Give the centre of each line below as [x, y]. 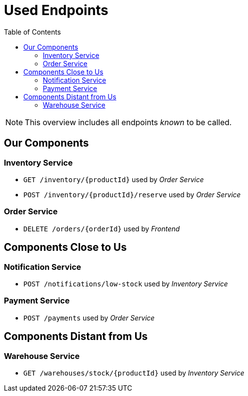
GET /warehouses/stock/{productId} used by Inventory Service [134, 373]
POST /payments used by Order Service [89, 318]
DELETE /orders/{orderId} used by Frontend [102, 228]
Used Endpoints [56, 10]
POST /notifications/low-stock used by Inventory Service [126, 283]
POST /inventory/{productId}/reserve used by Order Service [132, 194]
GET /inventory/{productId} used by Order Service [114, 179]
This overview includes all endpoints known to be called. [128, 122]
